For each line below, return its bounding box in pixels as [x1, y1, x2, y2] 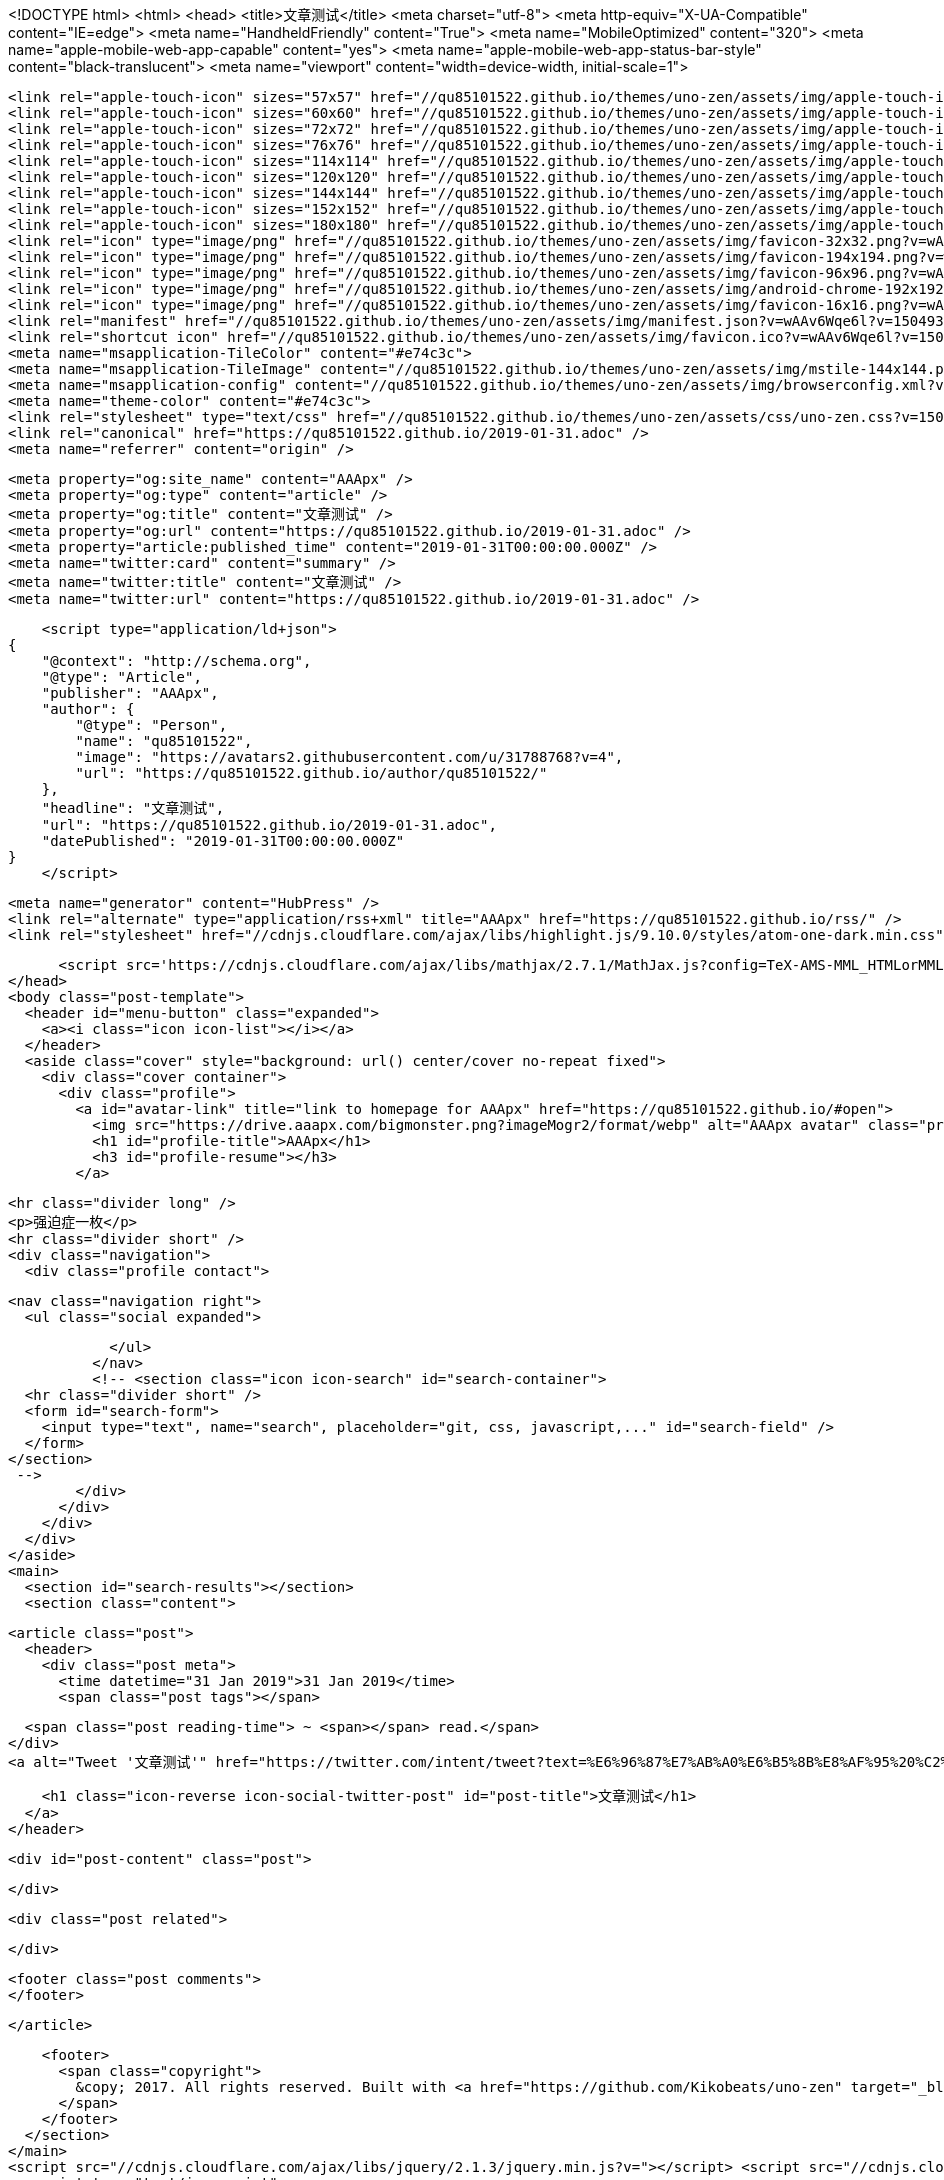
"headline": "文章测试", [41, 800, 225, 816]
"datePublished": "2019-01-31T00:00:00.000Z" [41, 833, 405, 849]
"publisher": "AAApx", [41, 685, 219, 701]
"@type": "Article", [41, 669, 202, 685]
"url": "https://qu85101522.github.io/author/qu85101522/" [75, 765, 548, 781]
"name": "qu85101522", [75, 733, 253, 749]
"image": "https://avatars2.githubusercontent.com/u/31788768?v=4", [75, 749, 624, 765]
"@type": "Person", [75, 717, 228, 733]
